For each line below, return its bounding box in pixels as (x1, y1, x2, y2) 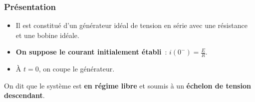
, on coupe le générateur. (38, 63, 115, 74)
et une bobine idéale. (15, 29, 79, 40)
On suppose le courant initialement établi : (15, 46, 167, 57)
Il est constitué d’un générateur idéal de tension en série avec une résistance (15, 20, 248, 30)
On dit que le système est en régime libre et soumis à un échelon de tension (4, 80, 251, 90)
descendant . (4, 90, 45, 100)
